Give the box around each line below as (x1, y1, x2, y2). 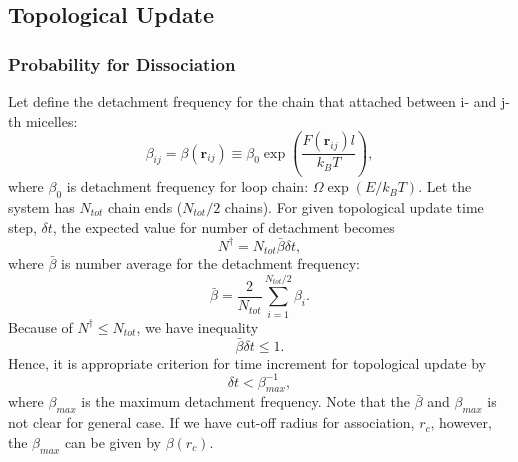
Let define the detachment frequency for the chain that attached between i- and (8, 91, 497, 111)
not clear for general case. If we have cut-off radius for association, (8, 412, 415, 433)
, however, (430, 412, 492, 433)
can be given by (64, 431, 161, 452)
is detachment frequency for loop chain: (66, 176, 309, 197)
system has (8, 196, 75, 217)
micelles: (25, 110, 78, 131)
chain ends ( (107, 196, 183, 217)
